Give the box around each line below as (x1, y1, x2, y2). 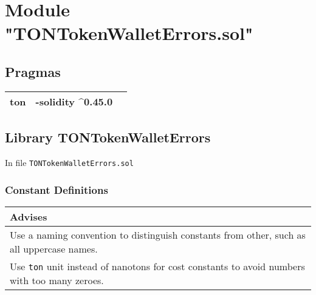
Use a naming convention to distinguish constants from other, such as (10, 227, 306, 242)
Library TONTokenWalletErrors (5, 128, 211, 147)
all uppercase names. (10, 241, 98, 256)
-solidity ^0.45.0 (35, 94, 113, 108)
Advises (10, 209, 47, 224)
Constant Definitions (5, 182, 108, 197)
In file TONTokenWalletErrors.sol (5, 156, 134, 168)
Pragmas (5, 62, 61, 81)
